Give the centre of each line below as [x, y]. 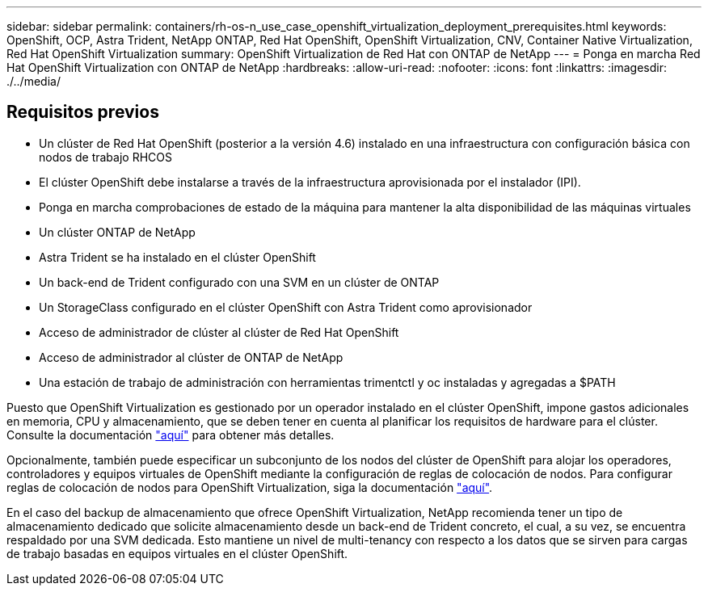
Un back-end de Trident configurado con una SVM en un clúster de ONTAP [239, 282]
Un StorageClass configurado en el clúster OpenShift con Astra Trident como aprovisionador [286, 307]
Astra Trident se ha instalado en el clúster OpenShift [177, 257]
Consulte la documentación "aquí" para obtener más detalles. [171, 435]
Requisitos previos [83, 112]
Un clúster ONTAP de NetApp [117, 232]
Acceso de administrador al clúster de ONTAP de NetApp [191, 357]
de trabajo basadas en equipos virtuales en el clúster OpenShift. [177, 553]
